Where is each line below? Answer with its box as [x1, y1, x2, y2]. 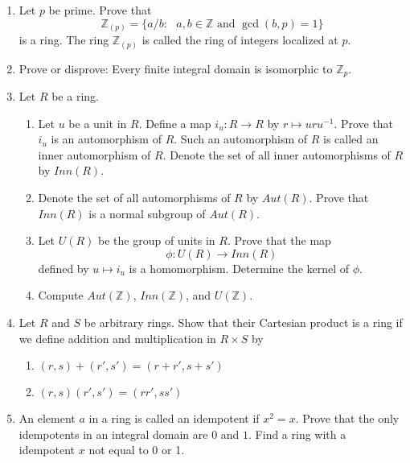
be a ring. [51, 88, 99, 105]
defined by [38, 259, 89, 276]
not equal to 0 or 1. [88, 441, 185, 458]
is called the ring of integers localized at [141, 31, 338, 48]
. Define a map [138, 114, 211, 131]
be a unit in [68, 114, 127, 131]
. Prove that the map [227, 232, 331, 249]
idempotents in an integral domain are [18, 425, 208, 442]
